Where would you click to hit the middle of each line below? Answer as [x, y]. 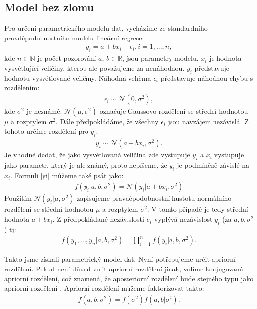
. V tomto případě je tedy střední [197, 209]
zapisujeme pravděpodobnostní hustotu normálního [154, 198]
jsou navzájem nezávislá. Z [208, 121]
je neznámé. [44, 110]
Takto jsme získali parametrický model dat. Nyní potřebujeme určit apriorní [120, 259]
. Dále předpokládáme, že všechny [107, 121]
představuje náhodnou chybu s [207, 78]
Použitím [18, 198]
